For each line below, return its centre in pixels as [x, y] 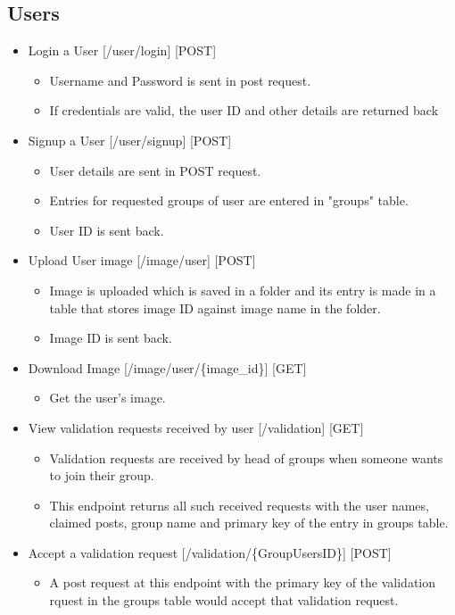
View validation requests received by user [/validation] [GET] [196, 427]
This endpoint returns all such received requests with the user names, [239, 505]
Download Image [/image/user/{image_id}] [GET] [167, 367]
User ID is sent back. [107, 230]
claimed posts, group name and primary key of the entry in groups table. [249, 523]
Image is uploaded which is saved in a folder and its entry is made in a [243, 290]
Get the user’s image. [108, 398]
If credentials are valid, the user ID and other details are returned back [244, 110]
